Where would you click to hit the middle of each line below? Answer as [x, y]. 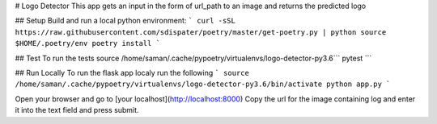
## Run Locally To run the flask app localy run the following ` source [132, 72]
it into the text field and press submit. [77, 110]
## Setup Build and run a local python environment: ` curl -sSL [125, 21]
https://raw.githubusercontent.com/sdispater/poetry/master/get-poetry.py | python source [201, 32]
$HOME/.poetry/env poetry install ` [88, 43]
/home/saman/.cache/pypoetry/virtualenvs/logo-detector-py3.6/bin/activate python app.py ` [203, 84]
